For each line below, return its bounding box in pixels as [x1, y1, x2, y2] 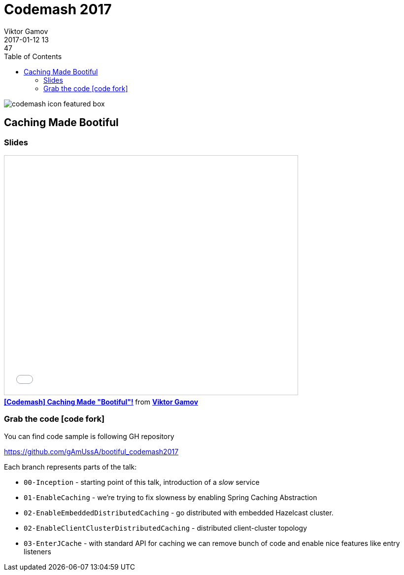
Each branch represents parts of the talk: [4, 462, 137, 471]
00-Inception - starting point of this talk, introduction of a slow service [24, 477, 260, 486]
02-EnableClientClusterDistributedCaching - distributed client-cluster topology [24, 523, 307, 532]
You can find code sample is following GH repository [4, 432, 174, 440]
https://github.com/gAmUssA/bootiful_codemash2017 [4, 447, 179, 456]
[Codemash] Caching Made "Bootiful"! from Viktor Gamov [4, 397, 199, 406]
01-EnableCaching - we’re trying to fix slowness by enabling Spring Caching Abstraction [24, 493, 317, 502]
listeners [24, 547, 51, 556]
